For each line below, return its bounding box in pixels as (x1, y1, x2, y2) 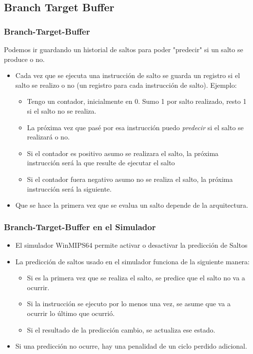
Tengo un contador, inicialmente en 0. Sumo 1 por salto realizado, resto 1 (27, 96, 247, 106)
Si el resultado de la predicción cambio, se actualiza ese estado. (27, 324, 215, 334)
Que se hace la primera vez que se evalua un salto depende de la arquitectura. (15, 200, 248, 210)
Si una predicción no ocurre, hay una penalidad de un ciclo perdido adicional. (15, 341, 247, 351)
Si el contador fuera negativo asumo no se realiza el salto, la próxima (27, 174, 233, 184)
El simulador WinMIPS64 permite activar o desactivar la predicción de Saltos (15, 239, 248, 250)
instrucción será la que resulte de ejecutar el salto (27, 157, 175, 168)
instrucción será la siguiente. (27, 183, 112, 194)
